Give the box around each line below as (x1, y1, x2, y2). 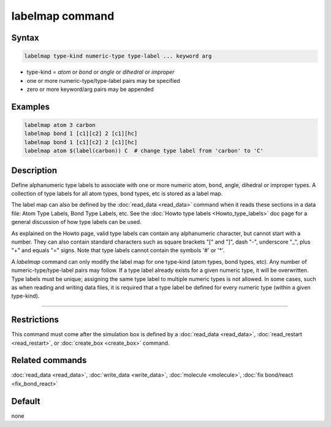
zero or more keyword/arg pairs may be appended (26, 85, 154, 93)
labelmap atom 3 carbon (24, 121, 96, 128)
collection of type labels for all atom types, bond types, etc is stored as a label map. (11, 190, 223, 197)
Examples (11, 101, 50, 112)
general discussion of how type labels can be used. (11, 218, 142, 226)
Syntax (11, 33, 39, 43)
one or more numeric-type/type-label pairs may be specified (26, 77, 180, 84)
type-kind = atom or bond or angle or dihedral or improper (26, 68, 175, 76)
